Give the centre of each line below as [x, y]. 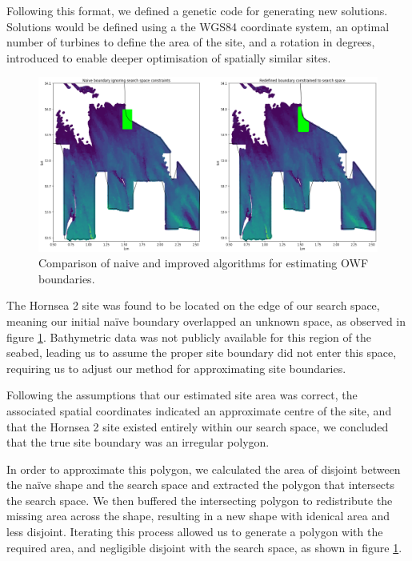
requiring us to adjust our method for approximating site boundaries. [176, 368]
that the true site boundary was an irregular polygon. [138, 442]
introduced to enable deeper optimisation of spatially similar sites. [169, 57]
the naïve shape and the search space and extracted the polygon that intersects [201, 485]
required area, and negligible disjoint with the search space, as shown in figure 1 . [204, 547]
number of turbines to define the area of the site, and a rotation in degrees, [191, 42]
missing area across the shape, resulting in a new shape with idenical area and [198, 516]
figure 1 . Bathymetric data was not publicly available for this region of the [189, 337]
